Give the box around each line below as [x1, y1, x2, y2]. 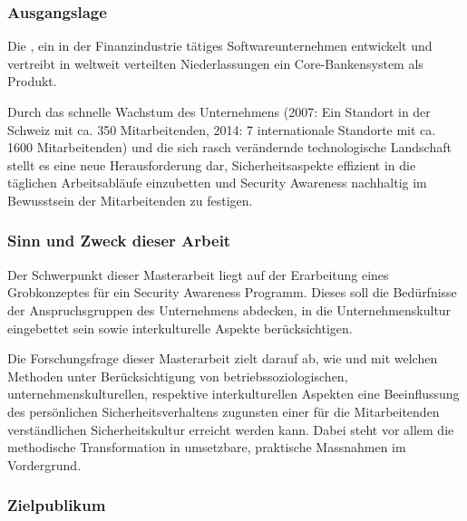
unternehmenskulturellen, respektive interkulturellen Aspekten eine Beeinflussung [7, 384, 460, 403]
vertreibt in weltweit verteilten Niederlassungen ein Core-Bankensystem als [7, 53, 423, 72]
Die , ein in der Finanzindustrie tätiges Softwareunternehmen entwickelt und [7, 36, 433, 55]
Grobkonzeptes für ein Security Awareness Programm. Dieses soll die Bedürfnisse [7, 283, 457, 302]
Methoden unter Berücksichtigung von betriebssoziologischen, [7, 366, 348, 385]
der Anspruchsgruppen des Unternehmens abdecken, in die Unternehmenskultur [7, 300, 452, 319]
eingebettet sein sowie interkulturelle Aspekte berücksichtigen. [7, 318, 353, 337]
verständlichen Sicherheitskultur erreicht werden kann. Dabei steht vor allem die [7, 420, 454, 439]
